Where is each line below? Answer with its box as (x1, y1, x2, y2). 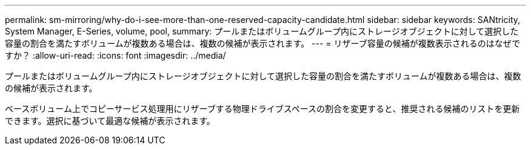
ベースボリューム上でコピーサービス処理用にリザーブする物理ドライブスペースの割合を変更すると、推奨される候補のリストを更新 (5, 103, 520, 114)
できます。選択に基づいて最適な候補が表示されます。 (5, 116, 215, 126)
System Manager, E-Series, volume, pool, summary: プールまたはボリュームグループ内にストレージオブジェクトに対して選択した (5, 26, 519, 36)
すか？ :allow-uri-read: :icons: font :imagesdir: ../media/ (5, 50, 226, 60)
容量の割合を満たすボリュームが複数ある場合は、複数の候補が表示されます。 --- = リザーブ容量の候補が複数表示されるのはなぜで (5, 38, 521, 48)
